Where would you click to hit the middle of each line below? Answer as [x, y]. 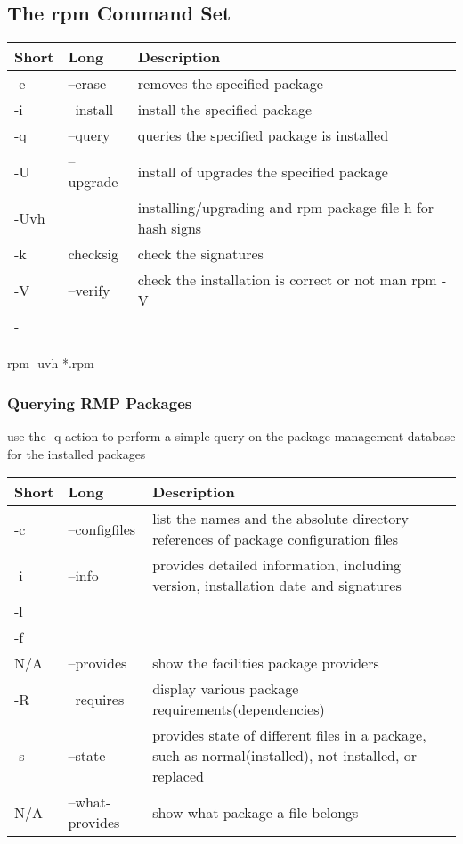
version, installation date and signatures [277, 586]
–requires [96, 699]
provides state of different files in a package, [289, 735]
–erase [87, 84]
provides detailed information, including [277, 565]
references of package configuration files [275, 539]
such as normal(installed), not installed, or [285, 756]
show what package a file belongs [256, 812]
